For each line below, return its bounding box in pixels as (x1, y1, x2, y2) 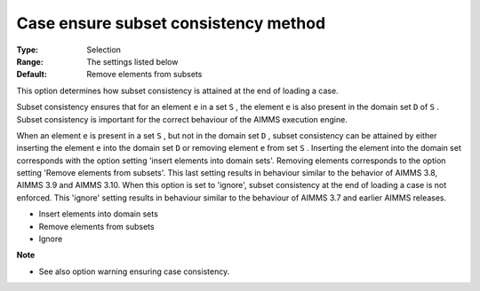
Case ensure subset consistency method (16, 13, 326, 33)
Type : (16, 44, 39, 55)
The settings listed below (86, 56, 179, 67)
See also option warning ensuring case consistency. (38, 266, 230, 277)
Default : (16, 69, 48, 80)
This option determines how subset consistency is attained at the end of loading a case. (16, 85, 339, 96)
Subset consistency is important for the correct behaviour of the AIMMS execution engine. (16, 114, 348, 124)
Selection (86, 44, 122, 55)
